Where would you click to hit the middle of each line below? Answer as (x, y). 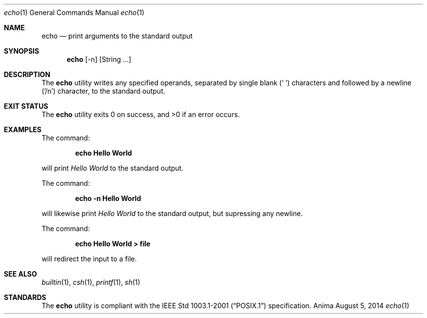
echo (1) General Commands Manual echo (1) (74, 12)
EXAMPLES (23, 129)
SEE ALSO (20, 274)
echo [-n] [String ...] (99, 59)
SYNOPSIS (22, 51)
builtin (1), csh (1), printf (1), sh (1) (91, 282)
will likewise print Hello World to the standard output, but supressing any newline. (172, 213)
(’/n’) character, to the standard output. (103, 91)
